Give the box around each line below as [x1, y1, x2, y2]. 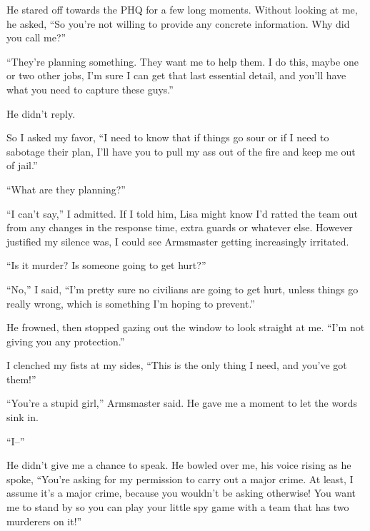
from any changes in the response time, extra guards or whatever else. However [6, 220, 353, 235]
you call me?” [6, 30, 66, 45]
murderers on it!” [6, 513, 82, 528]
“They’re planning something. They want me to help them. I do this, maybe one [6, 54, 359, 69]
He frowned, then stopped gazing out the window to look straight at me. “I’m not [6, 320, 365, 335]
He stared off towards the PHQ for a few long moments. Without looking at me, [6, 2, 358, 16]
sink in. [6, 410, 39, 425]
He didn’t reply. [6, 106, 76, 121]
